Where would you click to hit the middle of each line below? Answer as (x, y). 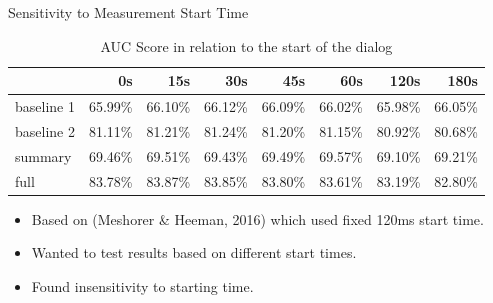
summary (43, 155)
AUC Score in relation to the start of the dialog (246, 45)
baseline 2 (45, 130)
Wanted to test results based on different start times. (194, 252)
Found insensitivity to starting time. (142, 285)
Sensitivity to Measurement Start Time (128, 12)
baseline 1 (45, 106)
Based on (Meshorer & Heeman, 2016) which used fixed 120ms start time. (257, 218)
